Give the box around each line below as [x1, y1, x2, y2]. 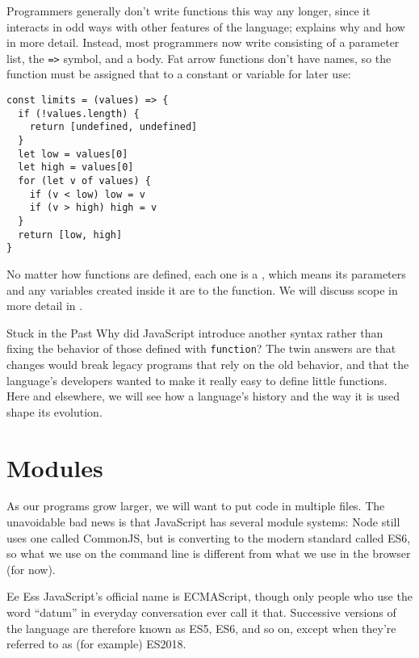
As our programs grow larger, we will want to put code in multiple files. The [6, 497, 385, 514]
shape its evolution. [6, 403, 103, 420]
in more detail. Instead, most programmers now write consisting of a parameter [6, 34, 400, 51]
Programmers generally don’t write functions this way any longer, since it [6, 2, 371, 19]
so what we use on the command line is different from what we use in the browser [6, 545, 411, 562]
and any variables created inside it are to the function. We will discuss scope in [6, 281, 398, 298]
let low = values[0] [18, 148, 128, 160]
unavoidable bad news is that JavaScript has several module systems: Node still [6, 513, 400, 530]
